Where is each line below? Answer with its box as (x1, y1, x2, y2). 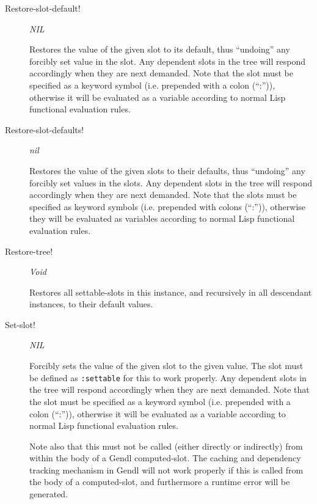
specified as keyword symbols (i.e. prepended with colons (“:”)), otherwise (29, 200, 306, 213)
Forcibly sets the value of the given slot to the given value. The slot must (29, 359, 304, 372)
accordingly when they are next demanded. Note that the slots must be (29, 188, 297, 201)
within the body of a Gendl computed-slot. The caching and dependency (29, 451, 301, 464)
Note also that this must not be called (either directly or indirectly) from (29, 439, 303, 452)
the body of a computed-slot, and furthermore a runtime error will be (29, 475, 290, 488)
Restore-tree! (5, 244, 53, 257)
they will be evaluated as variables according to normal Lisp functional (29, 212, 295, 225)
